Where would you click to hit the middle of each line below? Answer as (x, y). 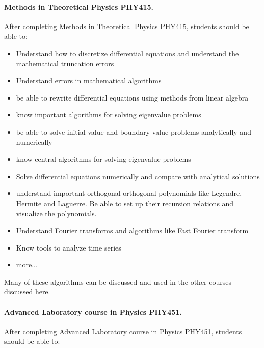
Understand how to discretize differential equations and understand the (127, 53)
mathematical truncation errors (65, 63)
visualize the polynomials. (56, 213)
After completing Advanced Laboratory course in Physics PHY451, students (123, 331)
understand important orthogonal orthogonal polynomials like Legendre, (129, 193)
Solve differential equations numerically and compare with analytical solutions (138, 176)
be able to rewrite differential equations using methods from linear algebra (132, 97)
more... (27, 265)
